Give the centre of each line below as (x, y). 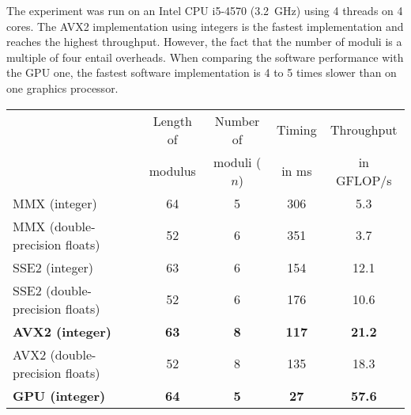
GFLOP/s (364, 180)
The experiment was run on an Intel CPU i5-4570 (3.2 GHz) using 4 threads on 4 (205, 10)
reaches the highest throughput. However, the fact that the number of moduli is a (204, 42)
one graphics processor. (62, 88)
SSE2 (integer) (53, 267)
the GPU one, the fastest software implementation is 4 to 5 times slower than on (202, 72)
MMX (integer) (55, 203)
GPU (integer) (59, 395)
